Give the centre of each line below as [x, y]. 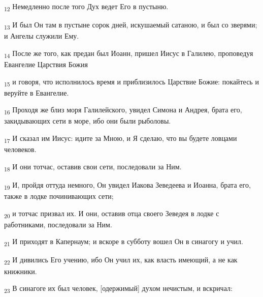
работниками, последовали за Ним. [58, 224]
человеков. [20, 149]
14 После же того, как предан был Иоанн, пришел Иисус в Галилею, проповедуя [129, 53]
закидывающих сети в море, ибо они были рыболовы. [88, 121]
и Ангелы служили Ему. [42, 36]
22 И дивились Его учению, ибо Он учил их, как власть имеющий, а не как [121, 260]
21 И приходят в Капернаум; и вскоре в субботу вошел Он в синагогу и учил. [124, 242]
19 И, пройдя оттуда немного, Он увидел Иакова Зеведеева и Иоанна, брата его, [127, 185]
